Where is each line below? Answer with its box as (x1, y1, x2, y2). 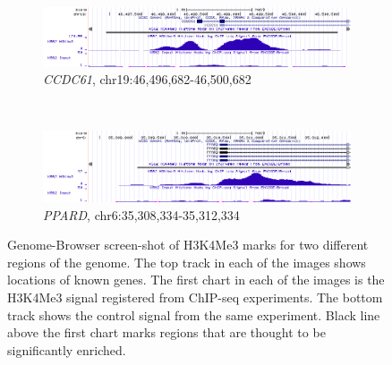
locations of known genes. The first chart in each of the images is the (7, 270, 385, 289)
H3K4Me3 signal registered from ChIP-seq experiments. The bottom (7, 287, 383, 306)
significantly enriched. (7, 340, 126, 359)
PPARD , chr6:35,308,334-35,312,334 (43, 205, 240, 224)
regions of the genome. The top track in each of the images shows (7, 252, 366, 271)
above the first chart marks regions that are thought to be (7, 323, 326, 342)
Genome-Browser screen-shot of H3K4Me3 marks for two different (7, 235, 369, 254)
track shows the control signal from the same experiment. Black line (7, 305, 380, 324)
